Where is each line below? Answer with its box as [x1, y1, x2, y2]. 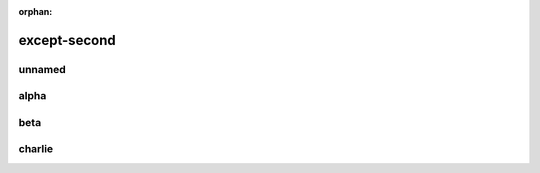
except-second [18, 31, 116, 49]
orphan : [18, 6, 53, 17]
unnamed [18, 62, 67, 76]
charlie [18, 142, 54, 156]
